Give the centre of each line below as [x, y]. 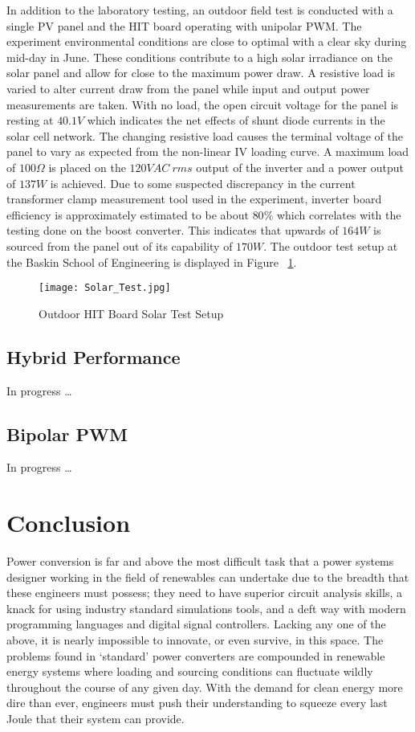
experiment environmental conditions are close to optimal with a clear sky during [207, 41]
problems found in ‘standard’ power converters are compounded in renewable [196, 655]
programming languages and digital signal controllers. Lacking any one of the [196, 624]
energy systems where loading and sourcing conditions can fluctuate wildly [190, 671]
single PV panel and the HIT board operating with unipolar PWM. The [184, 25]
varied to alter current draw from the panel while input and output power [188, 88]
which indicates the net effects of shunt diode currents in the [236, 120]
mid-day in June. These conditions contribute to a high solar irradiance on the [199, 57]
